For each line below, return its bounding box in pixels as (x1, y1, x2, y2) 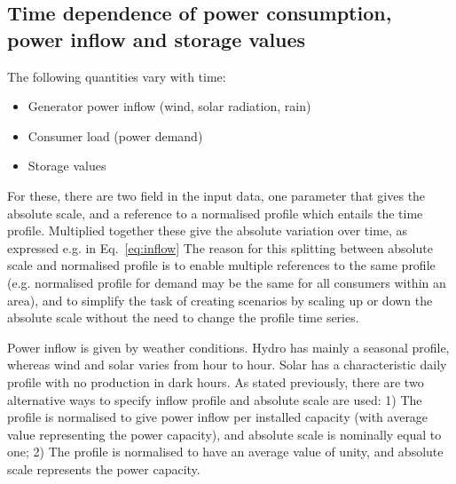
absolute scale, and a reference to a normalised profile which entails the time (7, 203, 423, 222)
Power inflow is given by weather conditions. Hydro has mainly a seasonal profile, (7, 337, 450, 356)
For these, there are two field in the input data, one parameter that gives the (7, 186, 426, 204)
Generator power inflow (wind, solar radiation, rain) (28, 97, 311, 115)
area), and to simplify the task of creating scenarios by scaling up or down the (7, 290, 433, 309)
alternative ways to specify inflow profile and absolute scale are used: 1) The (7, 390, 422, 409)
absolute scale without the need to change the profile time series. (7, 308, 359, 327)
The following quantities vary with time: (7, 67, 226, 85)
